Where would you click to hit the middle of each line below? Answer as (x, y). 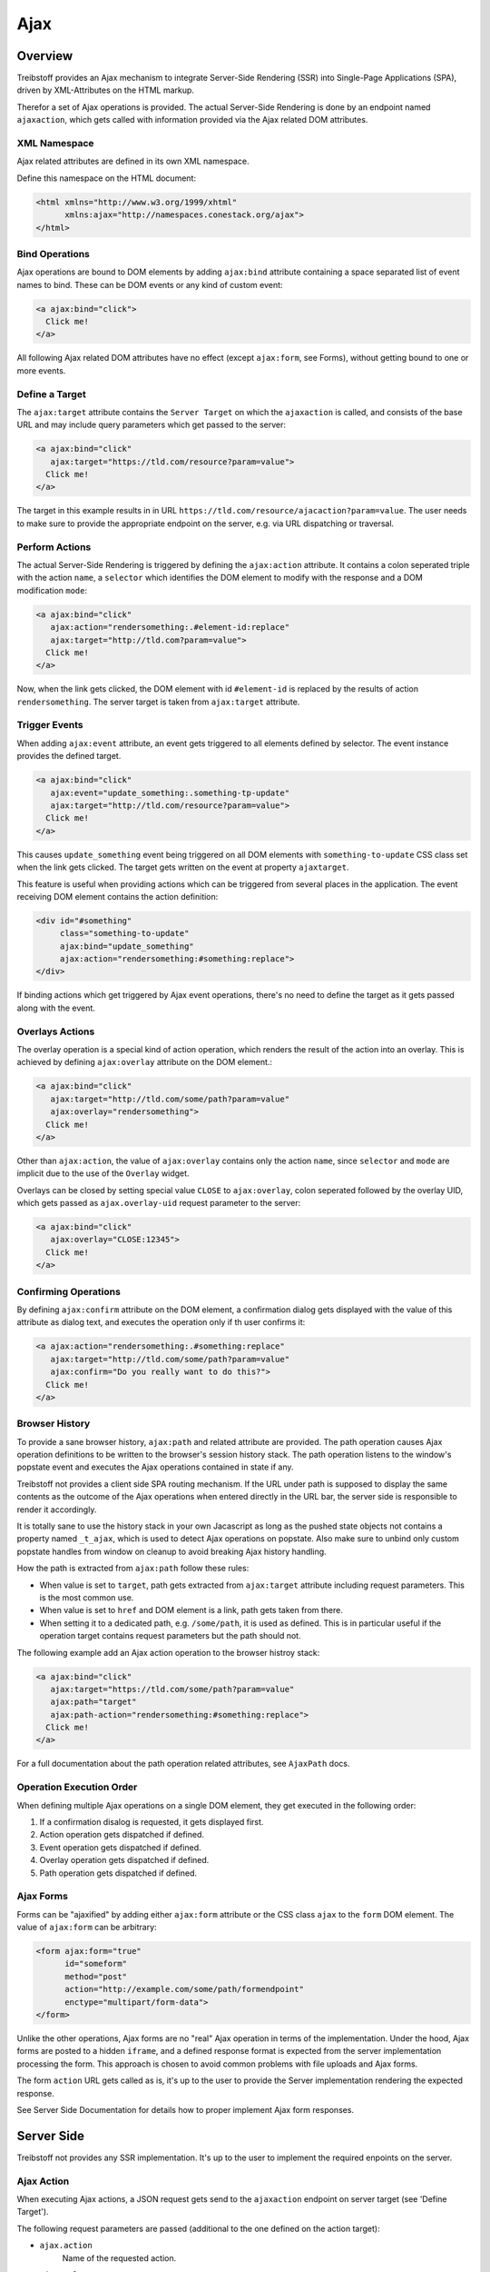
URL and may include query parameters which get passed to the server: (151, 425)
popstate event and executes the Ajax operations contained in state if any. (155, 1467)
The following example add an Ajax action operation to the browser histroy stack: (168, 1652)
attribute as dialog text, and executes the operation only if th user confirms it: (161, 1322)
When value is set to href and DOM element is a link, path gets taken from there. (191, 1610)
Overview (45, 56)
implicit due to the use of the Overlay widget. (103, 1173)
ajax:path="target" (93, 1702)
